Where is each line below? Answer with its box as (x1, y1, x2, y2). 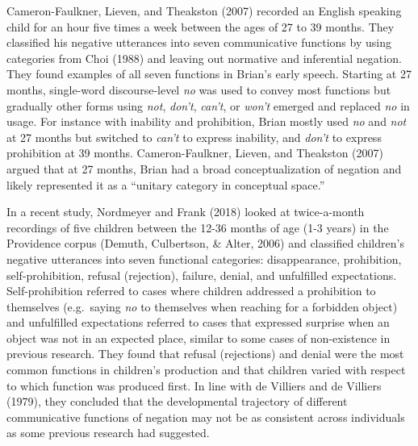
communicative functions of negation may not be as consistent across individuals (6, 408, 405, 425)
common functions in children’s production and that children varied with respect (6, 361, 406, 378)
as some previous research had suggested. (6, 424, 210, 441)
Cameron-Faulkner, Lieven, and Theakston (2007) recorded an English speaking (6, 2, 402, 19)
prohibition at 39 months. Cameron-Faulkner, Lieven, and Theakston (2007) (6, 144, 383, 161)
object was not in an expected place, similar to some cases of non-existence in (6, 329, 391, 346)
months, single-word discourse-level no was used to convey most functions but (6, 81, 391, 98)
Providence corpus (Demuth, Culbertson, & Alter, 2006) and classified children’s (6, 235, 404, 252)
